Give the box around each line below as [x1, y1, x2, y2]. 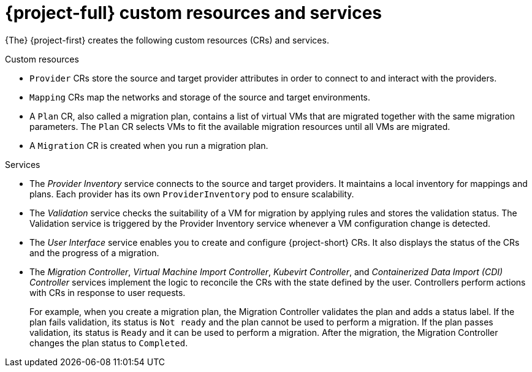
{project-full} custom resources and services [5, 2, 382, 23]
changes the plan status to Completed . [29, 337, 188, 348]
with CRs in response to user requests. [29, 287, 186, 298]
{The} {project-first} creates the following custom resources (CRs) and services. [5, 34, 329, 45]
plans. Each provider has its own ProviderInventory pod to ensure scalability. [29, 188, 354, 199]
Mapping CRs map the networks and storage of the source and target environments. [29, 91, 370, 102]
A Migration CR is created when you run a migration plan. [29, 140, 268, 151]
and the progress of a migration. [29, 247, 159, 258]
